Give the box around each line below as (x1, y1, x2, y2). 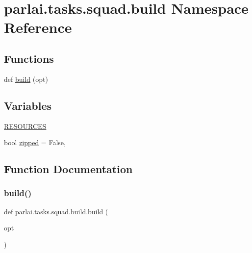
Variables (4, 98, 52, 113)
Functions (4, 51, 54, 66)
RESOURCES (4, 121, 47, 131)
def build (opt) (4, 74, 48, 84)
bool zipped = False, (4, 137, 66, 148)
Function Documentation (4, 161, 133, 177)
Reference (4, 17, 72, 37)
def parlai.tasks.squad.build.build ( (4, 206, 108, 216)
